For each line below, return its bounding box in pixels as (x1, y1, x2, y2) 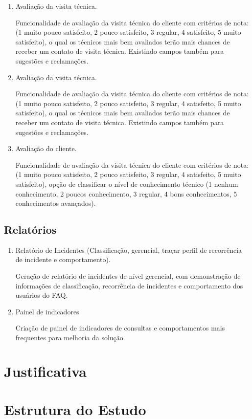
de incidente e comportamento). (15, 254, 111, 265)
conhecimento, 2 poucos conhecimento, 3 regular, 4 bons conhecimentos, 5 (15, 188, 237, 198)
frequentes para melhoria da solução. (15, 332, 125, 343)
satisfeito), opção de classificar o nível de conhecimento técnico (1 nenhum (15, 178, 238, 189)
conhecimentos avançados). (15, 198, 96, 208)
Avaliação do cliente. (15, 143, 77, 154)
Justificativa (4, 361, 87, 381)
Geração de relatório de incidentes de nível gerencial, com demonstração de (15, 271, 241, 281)
